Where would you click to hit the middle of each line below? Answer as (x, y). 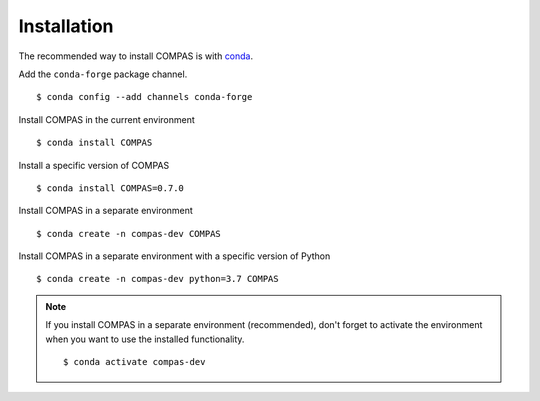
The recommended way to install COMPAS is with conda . (136, 56)
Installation (66, 26)
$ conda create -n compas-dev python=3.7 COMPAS (157, 279)
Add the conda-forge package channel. (103, 74)
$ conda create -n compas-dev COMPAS (129, 233)
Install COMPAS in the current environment (106, 119)
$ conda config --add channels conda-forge (144, 97)
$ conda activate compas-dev (134, 362)
